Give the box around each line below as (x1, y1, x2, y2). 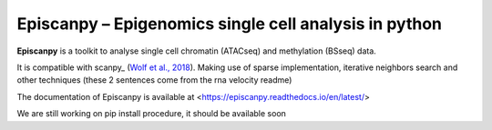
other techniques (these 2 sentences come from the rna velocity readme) (16, 75, 292, 85)
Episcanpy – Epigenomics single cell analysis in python (16, 14, 442, 34)
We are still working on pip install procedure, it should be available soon (16, 108, 287, 119)
